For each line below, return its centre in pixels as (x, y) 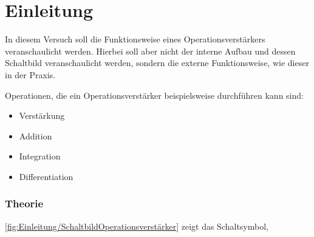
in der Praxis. (30, 74)
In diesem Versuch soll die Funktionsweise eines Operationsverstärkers (135, 39)
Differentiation (46, 176)
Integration (40, 156)
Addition (36, 135)
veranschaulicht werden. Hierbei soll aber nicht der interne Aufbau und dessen (150, 51)
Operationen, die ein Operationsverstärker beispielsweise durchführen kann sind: (154, 95)
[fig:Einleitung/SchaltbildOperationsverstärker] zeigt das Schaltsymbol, (137, 226)
